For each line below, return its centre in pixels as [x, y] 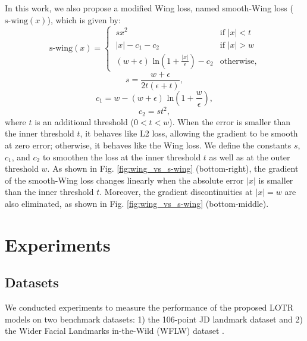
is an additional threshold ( [84, 121]
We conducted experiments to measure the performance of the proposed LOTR [149, 307]
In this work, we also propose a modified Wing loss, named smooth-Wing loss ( [149, 8]
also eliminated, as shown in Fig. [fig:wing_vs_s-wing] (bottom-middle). [137, 204]
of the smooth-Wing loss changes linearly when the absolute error [124, 180]
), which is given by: [84, 19]
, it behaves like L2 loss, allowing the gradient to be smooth [189, 133]
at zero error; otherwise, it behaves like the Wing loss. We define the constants [148, 145]
